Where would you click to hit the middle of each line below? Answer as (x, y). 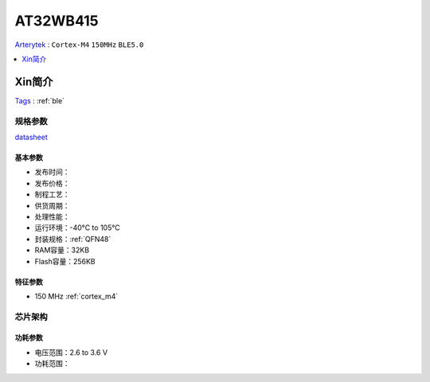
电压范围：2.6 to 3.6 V (71, 352)
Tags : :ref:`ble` (40, 100)
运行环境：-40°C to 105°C (77, 228)
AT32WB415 (57, 21)
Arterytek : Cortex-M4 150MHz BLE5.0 (79, 45)
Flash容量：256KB (65, 261)
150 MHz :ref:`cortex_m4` (76, 296)
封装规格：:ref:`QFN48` (73, 239)
